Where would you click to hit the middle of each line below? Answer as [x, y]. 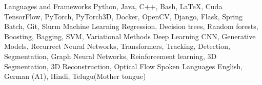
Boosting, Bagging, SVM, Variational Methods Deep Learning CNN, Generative [130, 36]
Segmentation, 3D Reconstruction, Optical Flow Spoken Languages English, [124, 66]
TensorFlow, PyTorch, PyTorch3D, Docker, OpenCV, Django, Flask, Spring [123, 16]
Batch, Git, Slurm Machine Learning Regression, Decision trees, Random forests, [131, 26]
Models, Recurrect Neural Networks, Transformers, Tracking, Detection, [117, 46]
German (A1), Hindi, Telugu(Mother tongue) [75, 76]
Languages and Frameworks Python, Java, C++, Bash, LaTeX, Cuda [113, 6]
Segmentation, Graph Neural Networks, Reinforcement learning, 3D [110, 56]
